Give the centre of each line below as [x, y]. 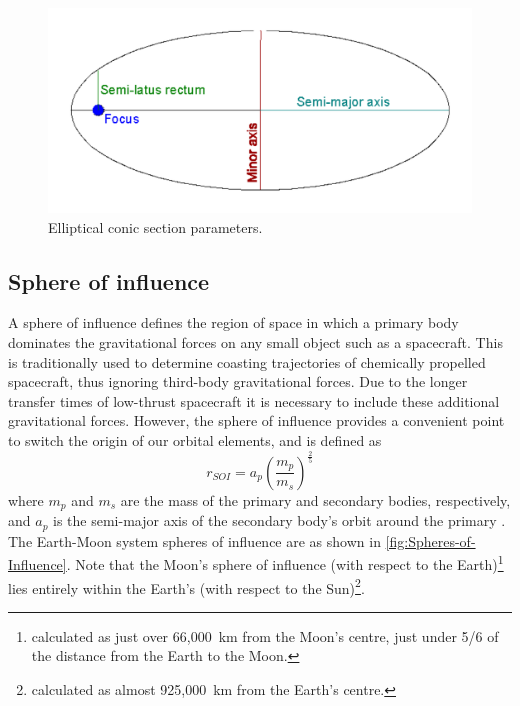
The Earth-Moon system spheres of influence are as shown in [194, 540]
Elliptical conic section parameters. [155, 226]
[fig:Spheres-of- [430, 540]
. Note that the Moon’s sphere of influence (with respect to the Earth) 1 [285, 563]
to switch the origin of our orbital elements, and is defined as [195, 439]
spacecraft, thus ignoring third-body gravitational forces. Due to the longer [238, 381]
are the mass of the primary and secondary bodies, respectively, [315, 499]
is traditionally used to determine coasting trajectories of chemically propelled [247, 361]
